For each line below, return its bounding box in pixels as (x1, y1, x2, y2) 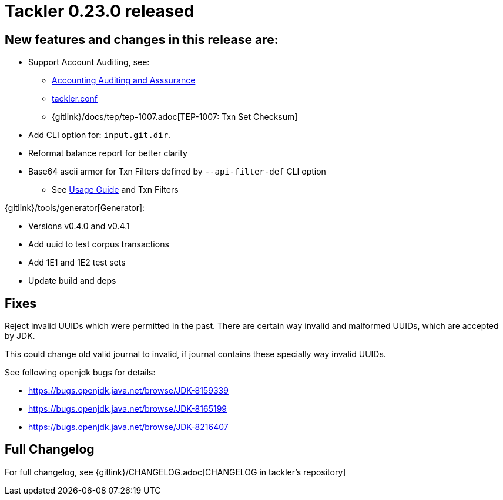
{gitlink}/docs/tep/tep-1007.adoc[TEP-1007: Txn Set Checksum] (52, 112, 298, 122)
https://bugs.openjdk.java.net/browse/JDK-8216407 (28, 422, 229, 432)
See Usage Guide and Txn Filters (52, 184, 179, 195)
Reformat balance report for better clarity (28, 148, 187, 159)
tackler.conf (52, 93, 98, 104)
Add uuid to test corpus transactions (28, 239, 169, 250)
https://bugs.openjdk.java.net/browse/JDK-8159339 (28, 385, 229, 396)
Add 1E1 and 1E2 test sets (28, 257, 126, 268)
